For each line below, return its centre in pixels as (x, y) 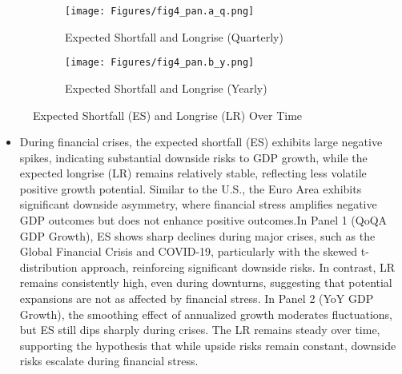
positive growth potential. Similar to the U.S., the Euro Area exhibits (191, 188)
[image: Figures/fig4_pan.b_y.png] (160, 63)
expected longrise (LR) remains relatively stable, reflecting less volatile (193, 173)
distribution (48, 267)
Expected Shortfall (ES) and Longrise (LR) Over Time (168, 115)
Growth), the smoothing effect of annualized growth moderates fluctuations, (206, 314)
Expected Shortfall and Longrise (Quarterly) (174, 36)
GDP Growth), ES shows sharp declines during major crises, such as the (197, 235)
